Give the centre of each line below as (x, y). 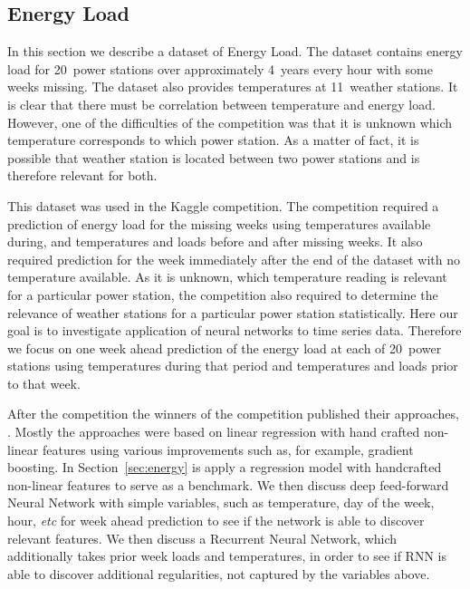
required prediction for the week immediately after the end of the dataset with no (234, 259)
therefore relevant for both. (82, 175)
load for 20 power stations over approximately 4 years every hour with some (220, 68)
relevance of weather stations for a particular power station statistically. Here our (233, 312)
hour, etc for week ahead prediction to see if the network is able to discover (216, 521)
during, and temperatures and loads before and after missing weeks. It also (215, 241)
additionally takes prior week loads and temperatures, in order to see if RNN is (227, 556)
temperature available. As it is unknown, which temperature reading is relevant (227, 277)
